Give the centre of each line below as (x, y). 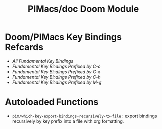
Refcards (24, 47)
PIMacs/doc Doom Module (83, 9)
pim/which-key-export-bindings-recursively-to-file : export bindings (84, 116)
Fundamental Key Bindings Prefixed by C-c (56, 66)
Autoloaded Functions (52, 102)
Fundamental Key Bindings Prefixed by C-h (56, 77)
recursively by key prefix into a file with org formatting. (68, 121)
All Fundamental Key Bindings (43, 61)
